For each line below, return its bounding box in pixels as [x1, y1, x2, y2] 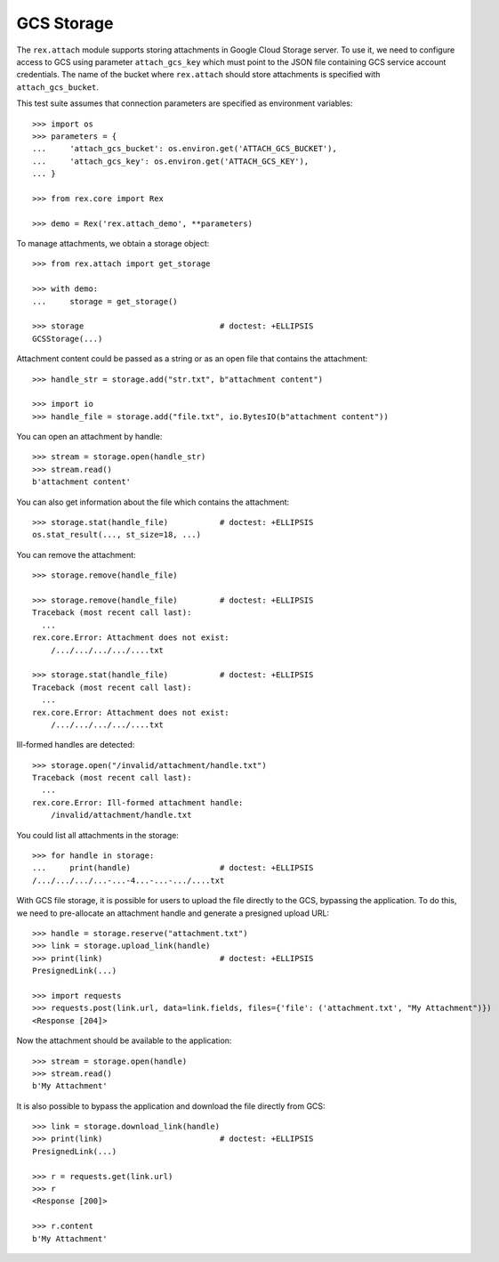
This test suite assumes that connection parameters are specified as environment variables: [16, 98, 353, 109]
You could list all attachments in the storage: [16, 829, 180, 840]
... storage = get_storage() [32, 296, 178, 306]
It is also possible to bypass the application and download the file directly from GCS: [16, 1100, 326, 1112]
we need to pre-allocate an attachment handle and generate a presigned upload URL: [16, 908, 329, 918]
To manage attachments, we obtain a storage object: [16, 239, 210, 249]
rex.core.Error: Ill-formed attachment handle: [32, 797, 244, 807]
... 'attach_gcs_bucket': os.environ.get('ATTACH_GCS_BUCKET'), [32, 143, 337, 154]
